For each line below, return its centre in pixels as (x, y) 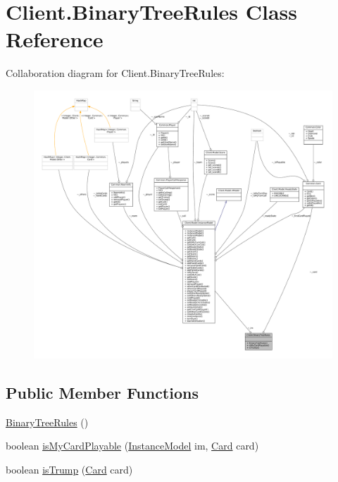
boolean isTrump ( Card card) (69, 469)
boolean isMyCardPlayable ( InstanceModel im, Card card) (132, 446)
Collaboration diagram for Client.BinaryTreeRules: (115, 73)
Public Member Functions (102, 392)
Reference (55, 39)
